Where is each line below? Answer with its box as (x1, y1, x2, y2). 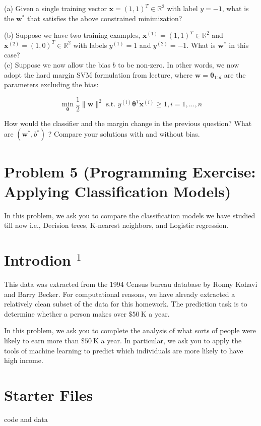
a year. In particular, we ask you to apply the (101, 335, 242, 345)
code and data (4, 413, 48, 424)
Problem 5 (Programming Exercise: (4, 161, 256, 181)
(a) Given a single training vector (4, 3, 107, 13)
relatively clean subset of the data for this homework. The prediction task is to (4, 298, 247, 309)
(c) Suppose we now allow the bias (4, 59, 110, 70)
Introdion (4, 250, 71, 270)
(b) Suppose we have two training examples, (4, 30, 141, 40)
